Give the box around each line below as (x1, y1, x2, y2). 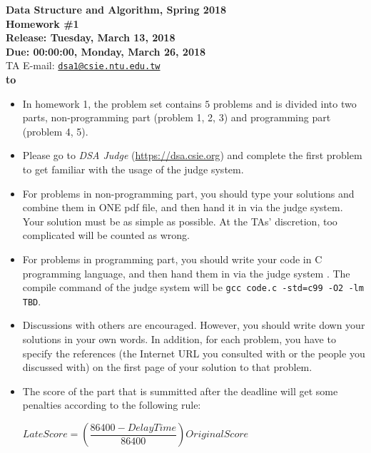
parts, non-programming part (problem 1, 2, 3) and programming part (22, 110, 331, 125)
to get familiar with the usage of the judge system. (22, 162, 244, 176)
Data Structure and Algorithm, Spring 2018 (6, 2, 227, 16)
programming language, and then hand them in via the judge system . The (22, 265, 350, 280)
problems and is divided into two (213, 96, 357, 111)
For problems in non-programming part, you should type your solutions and (22, 185, 355, 200)
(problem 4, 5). (22, 123, 88, 138)
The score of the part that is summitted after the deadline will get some (22, 383, 338, 398)
